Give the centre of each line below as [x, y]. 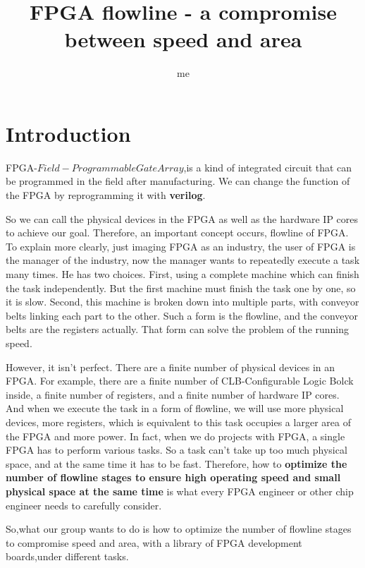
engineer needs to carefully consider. [84, 505]
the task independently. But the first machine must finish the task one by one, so [181, 288]
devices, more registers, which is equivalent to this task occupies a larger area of [178, 422]
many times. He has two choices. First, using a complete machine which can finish [182, 274]
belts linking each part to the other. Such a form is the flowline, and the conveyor [182, 315]
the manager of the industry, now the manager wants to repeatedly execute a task [183, 260]
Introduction [68, 133]
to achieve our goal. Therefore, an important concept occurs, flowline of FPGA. [177, 232]
